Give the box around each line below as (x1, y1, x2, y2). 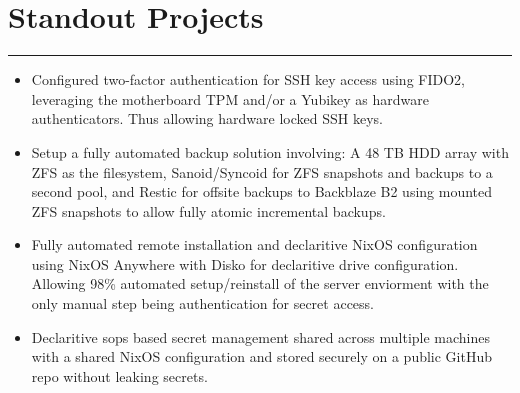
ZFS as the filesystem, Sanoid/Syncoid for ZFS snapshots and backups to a (31, 161, 493, 182)
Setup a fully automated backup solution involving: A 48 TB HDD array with (31, 141, 509, 162)
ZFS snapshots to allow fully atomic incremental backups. (31, 200, 386, 221)
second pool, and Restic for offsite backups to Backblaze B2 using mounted (31, 181, 493, 202)
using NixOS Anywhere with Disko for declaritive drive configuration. (31, 253, 459, 274)
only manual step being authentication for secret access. (31, 293, 374, 314)
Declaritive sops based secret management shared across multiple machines (31, 326, 491, 347)
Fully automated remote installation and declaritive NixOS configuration (31, 234, 478, 255)
